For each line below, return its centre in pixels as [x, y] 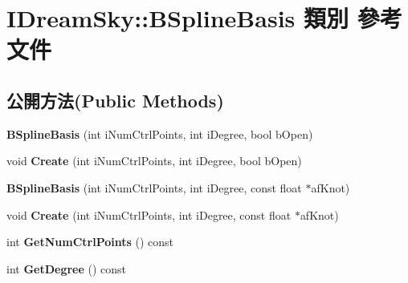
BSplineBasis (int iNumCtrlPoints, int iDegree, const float [154, 187]
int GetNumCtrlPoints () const [90, 242]
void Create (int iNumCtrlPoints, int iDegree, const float [149, 214]
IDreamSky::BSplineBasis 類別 [177, 18]
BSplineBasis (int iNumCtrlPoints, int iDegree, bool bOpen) [160, 133]
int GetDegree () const [67, 268]
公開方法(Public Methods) [115, 100]
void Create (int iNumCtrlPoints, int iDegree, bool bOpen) [154, 161]
